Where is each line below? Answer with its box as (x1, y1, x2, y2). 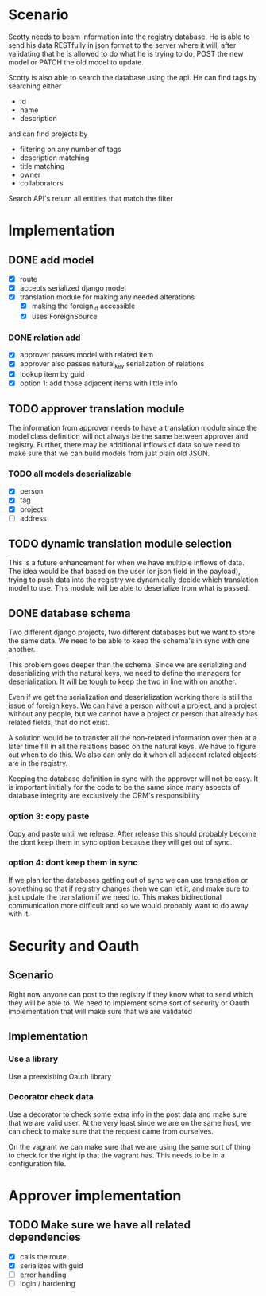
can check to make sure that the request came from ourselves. (8, 1126, 214, 1136)
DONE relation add (8, 332, 81, 343)
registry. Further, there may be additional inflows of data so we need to (8, 440, 241, 450)
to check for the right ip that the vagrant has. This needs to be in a (8, 1150, 225, 1160)
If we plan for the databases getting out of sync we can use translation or (8, 875, 249, 884)
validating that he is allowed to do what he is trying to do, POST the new (8, 49, 244, 58)
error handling (19, 1270, 67, 1279)
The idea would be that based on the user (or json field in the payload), (8, 567, 241, 576)
